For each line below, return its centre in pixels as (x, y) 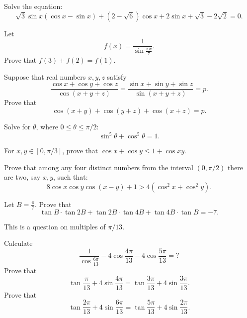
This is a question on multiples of (55, 226)
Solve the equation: (33, 6)
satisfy (117, 76)
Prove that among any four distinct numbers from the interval (99, 167)
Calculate (18, 243)
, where (47, 126)
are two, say (22, 177)
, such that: (71, 177)
